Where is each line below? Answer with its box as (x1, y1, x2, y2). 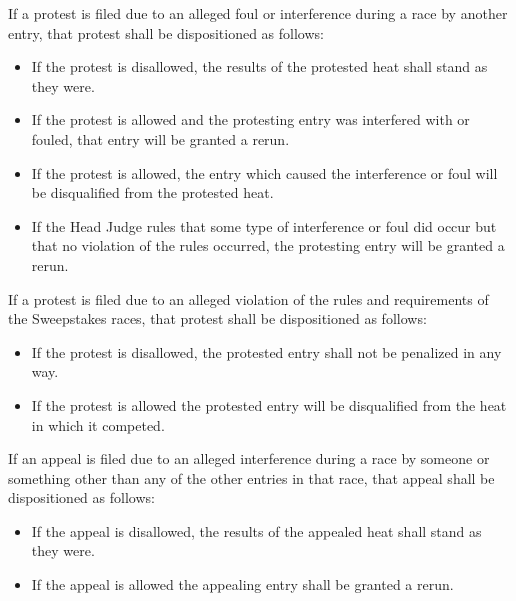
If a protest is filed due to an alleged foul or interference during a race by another (8, 3, 508, 23)
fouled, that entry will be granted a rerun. (31, 128, 290, 149)
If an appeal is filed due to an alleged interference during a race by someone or (8, 448, 490, 469)
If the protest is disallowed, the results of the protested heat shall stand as (31, 56, 488, 77)
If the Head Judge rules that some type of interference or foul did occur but (31, 215, 497, 236)
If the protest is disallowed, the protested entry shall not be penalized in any (31, 341, 502, 362)
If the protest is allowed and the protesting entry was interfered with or (31, 109, 470, 130)
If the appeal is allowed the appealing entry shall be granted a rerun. (31, 574, 454, 595)
